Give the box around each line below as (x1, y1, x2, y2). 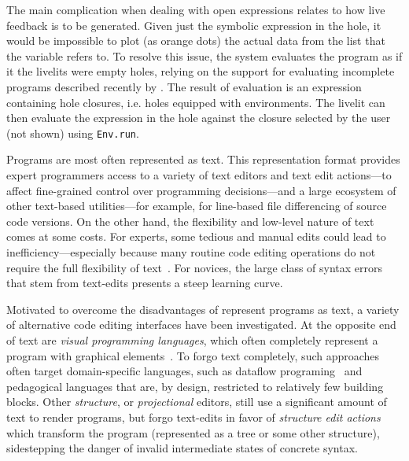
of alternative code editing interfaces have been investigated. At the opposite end (6, 316, 396, 333)
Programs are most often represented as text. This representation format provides (6, 151, 400, 168)
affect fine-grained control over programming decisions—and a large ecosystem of (6, 182, 396, 198)
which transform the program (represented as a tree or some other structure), (6, 424, 380, 441)
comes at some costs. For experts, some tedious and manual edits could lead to (6, 228, 386, 245)
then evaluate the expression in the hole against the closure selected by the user (6, 109, 391, 126)
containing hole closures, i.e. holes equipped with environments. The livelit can (6, 94, 385, 110)
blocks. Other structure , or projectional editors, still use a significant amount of (6, 393, 387, 410)
